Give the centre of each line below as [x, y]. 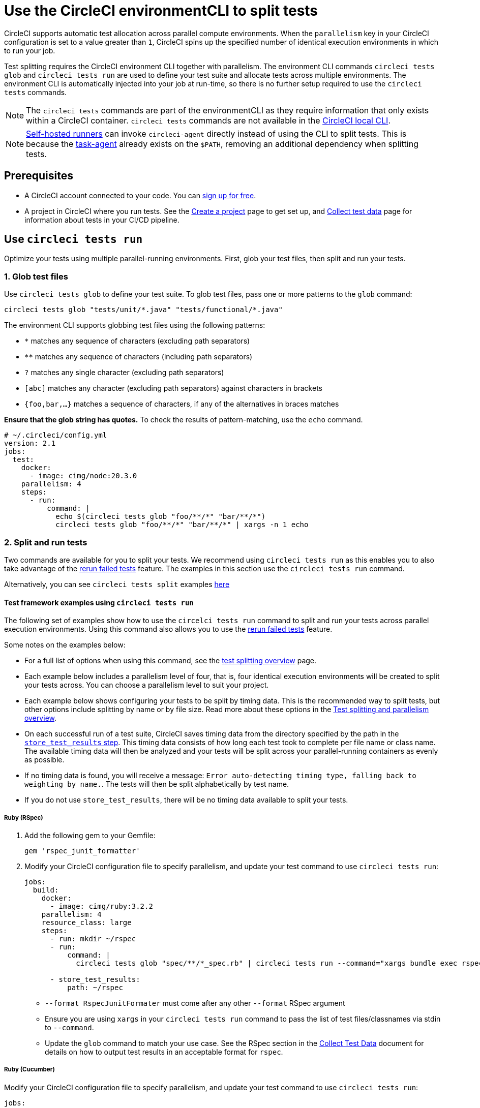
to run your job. [30, 50]
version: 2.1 [30, 443]
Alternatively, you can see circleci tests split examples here [117, 584]
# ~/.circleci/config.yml [56, 435]
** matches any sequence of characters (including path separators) [139, 357]
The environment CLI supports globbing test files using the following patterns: [135, 325]
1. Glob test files [36, 276]
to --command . [69, 1027]
